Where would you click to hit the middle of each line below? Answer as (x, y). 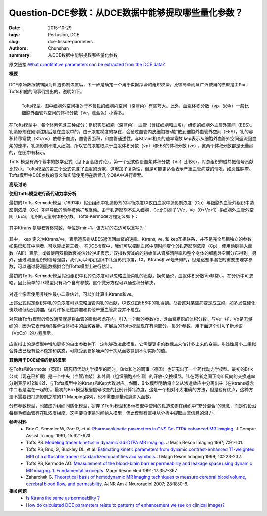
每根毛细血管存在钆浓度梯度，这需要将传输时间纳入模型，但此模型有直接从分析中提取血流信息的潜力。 (113, 413)
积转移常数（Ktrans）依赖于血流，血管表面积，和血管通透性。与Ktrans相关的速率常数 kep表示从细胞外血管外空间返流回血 (133, 139)
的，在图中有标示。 (29, 152)
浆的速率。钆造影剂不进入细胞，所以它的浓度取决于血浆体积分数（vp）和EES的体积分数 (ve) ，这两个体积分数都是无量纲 (132, 145)
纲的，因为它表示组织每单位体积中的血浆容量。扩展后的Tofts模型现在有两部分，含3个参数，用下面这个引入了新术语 (126, 326)
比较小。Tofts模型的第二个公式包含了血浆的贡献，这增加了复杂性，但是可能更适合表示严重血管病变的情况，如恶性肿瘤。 (131, 169)
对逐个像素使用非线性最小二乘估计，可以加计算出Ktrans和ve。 (72, 294)
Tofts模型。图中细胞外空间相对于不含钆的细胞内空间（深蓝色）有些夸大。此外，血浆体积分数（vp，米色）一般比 (135, 106)
